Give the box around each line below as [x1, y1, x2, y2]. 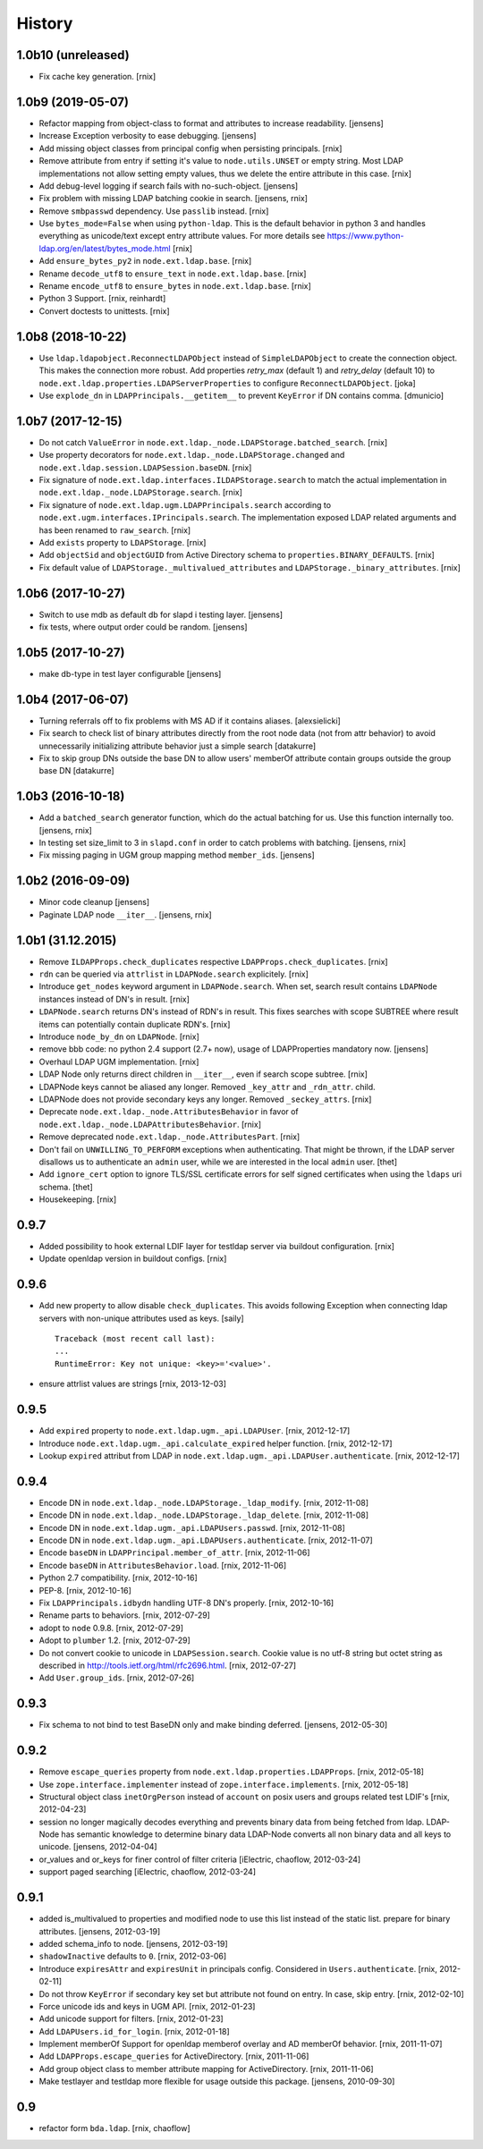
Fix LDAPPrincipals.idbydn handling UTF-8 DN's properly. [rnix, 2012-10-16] [38, 1597, 335, 1608]
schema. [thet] [38, 1181, 93, 1192]
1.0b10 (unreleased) [16, 47, 130, 63]
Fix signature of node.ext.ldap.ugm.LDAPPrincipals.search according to [38, 499, 331, 510]
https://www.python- [326, 231, 404, 241]
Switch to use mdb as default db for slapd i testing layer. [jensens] [38, 609, 284, 620]
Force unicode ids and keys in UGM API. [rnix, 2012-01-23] [38, 2001, 256, 2011]
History [16, 13, 73, 33]
